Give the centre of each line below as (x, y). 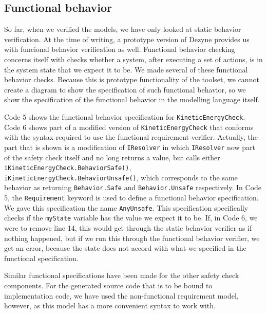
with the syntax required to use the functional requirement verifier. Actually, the (131, 137)
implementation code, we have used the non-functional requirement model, (121, 295)
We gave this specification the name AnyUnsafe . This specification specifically (126, 207)
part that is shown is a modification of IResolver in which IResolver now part (130, 147)
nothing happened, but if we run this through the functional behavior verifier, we (132, 238)
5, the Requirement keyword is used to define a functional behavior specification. (131, 198)
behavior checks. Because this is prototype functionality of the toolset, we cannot (132, 79)
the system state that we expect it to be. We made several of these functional (126, 69)
